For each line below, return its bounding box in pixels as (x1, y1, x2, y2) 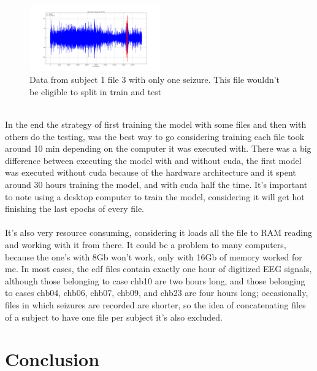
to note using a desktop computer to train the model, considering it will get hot (5, 190, 305, 203)
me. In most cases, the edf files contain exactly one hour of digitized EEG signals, (5, 262, 312, 275)
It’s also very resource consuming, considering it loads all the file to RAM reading (5, 226, 312, 239)
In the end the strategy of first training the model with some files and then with (5, 118, 307, 131)
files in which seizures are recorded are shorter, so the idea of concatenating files (5, 298, 306, 311)
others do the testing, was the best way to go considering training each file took (5, 130, 305, 143)
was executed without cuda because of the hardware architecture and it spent (5, 166, 296, 179)
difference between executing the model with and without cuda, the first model (5, 154, 302, 166)
